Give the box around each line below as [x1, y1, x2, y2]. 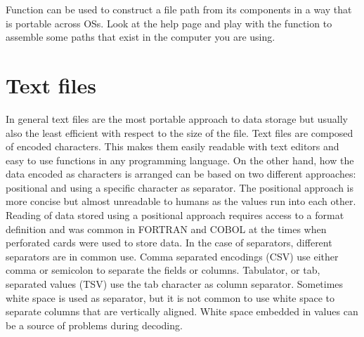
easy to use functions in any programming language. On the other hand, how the [6, 152, 354, 167]
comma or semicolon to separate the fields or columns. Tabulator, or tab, [6, 263, 320, 277]
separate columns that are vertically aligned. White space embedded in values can [6, 304, 358, 319]
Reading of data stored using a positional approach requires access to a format [6, 208, 344, 223]
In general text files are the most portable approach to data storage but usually [6, 111, 349, 126]
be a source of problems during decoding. [6, 317, 183, 332]
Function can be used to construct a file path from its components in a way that [6, 2, 352, 16]
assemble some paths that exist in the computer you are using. [6, 29, 275, 44]
